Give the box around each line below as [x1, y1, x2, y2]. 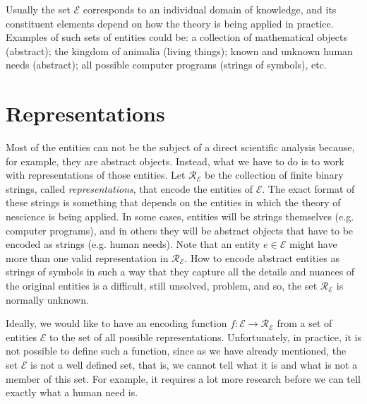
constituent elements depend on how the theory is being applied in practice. [6, 16, 334, 30]
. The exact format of [262, 181, 355, 196]
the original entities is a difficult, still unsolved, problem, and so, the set [6, 278, 318, 293]
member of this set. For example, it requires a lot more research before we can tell [6, 371, 361, 386]
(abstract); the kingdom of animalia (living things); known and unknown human [6, 43, 353, 58]
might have [289, 237, 337, 251]
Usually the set [6, 2, 71, 16]
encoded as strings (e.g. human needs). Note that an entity [6, 237, 260, 251]
